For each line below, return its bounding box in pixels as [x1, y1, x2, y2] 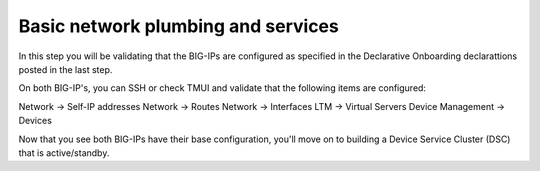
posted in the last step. [18, 63, 113, 75]
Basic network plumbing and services [18, 15, 339, 37]
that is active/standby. [18, 146, 110, 159]
